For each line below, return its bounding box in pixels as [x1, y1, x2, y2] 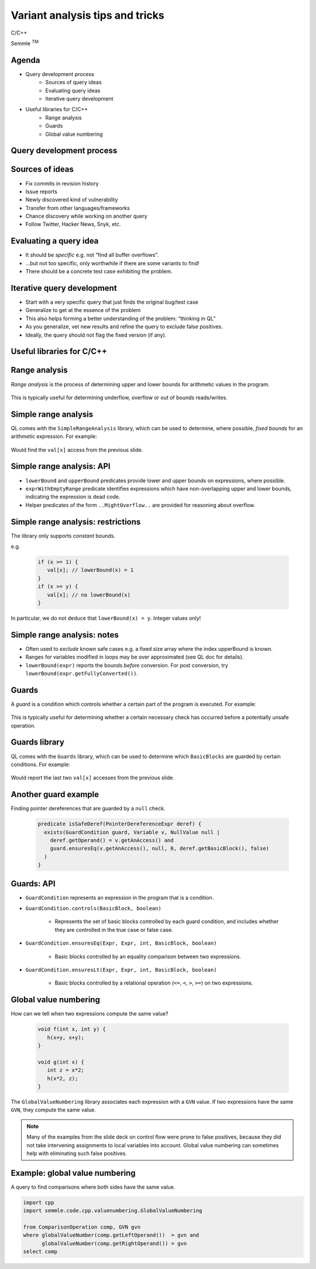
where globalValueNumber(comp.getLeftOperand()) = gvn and [23, 1232, 200, 1239]
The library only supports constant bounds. [11, 532, 116, 539]
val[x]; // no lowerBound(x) [47, 591, 131, 598]
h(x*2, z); [47, 1075, 78, 1082]
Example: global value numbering [11, 1168, 136, 1178]
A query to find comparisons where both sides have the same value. [11, 1183, 176, 1191]
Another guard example [11, 790, 99, 800]
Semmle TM [11, 39, 39, 47]
